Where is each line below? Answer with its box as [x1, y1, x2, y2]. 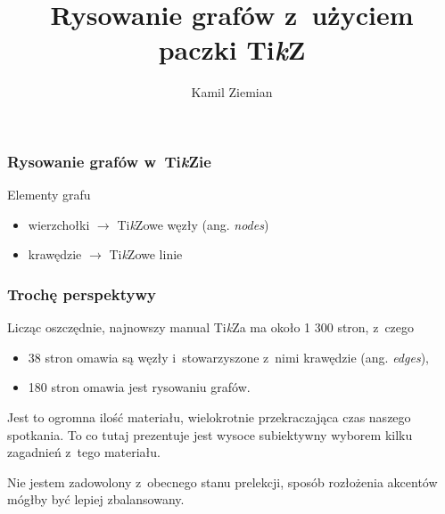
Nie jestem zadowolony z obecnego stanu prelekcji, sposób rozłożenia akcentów [7, 472, 438, 491]
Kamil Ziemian [191, 83, 273, 102]
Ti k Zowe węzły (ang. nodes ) [117, 215, 269, 233]
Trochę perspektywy [7, 282, 156, 305]
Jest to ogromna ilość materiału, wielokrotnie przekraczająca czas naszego [7, 407, 411, 426]
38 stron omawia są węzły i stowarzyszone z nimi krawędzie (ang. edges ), [28, 347, 429, 366]
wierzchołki [28, 215, 90, 233]
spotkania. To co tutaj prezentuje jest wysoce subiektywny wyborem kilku [7, 425, 413, 444]
